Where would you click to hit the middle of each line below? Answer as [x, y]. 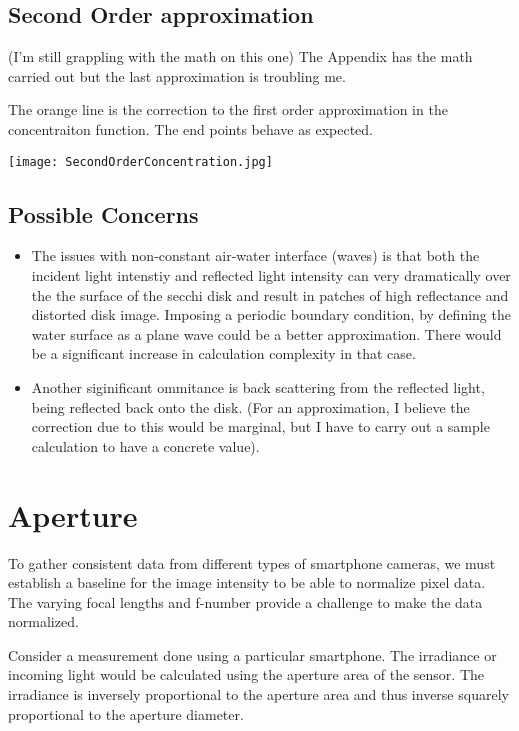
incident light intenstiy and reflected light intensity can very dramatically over [271, 275]
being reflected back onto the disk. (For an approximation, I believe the [250, 406]
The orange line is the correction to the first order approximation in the [228, 109]
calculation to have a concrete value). [145, 445]
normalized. [43, 621]
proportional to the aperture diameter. [126, 713]
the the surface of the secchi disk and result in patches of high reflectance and [270, 294]
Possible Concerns [103, 213]
